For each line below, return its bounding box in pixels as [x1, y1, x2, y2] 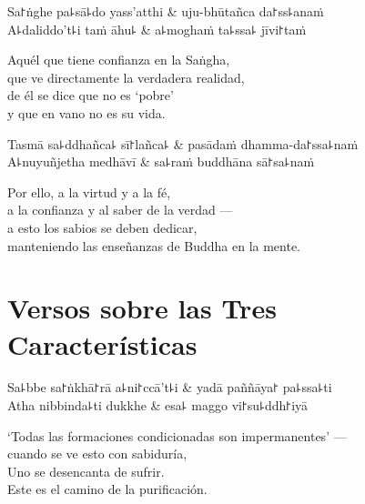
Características [7, 325, 198, 362]
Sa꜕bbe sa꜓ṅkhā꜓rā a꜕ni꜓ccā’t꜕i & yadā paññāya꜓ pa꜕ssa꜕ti [7, 378, 332, 397]
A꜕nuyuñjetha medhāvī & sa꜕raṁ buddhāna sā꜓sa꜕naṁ [7, 152, 315, 171]
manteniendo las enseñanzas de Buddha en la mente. [7, 236, 301, 255]
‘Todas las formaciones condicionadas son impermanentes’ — [7, 426, 347, 445]
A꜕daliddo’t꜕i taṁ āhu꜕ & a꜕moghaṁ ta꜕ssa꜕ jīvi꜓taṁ [7, 19, 307, 38]
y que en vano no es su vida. [7, 103, 166, 122]
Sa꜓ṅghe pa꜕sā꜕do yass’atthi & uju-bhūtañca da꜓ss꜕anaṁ [7, 2, 324, 20]
